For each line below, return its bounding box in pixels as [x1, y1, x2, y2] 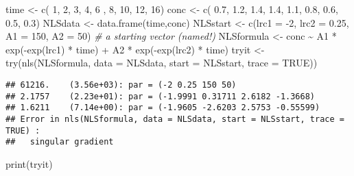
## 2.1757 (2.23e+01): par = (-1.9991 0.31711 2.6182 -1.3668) [5, 91, 316, 101]
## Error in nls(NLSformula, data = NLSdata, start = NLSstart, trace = [5, 114, 344, 124]
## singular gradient [5, 137, 114, 147]
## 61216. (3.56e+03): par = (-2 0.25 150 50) [5, 79, 237, 90]
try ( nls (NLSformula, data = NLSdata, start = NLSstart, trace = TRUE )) [5, 55, 318, 70]
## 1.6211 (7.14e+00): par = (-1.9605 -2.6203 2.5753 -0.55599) [5, 103, 320, 113]
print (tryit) [5, 156, 53, 171]
